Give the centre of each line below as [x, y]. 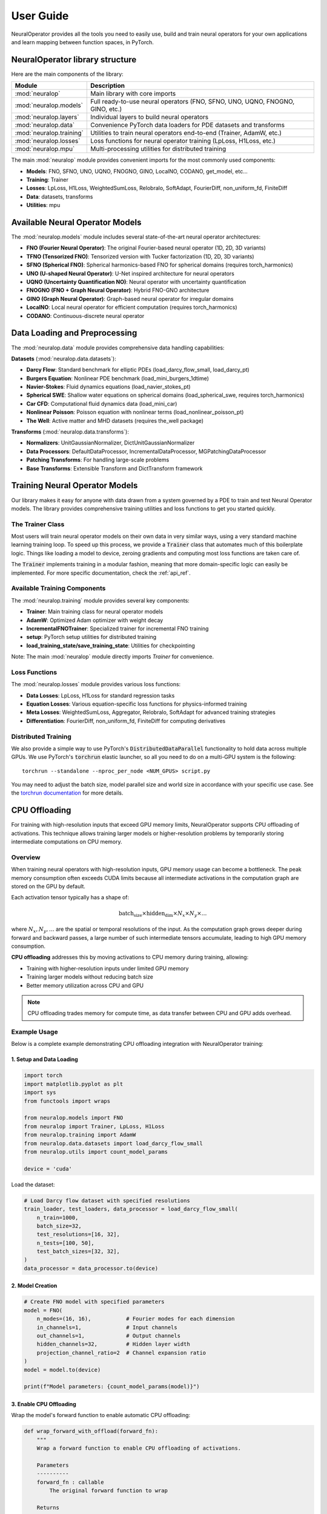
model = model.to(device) [62, 1370]
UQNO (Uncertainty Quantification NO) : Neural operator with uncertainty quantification [136, 282]
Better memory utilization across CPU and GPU [85, 985]
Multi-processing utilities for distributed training [158, 149]
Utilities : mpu [43, 205]
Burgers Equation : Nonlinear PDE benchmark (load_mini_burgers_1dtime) [117, 378]
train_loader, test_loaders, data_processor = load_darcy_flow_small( [131, 1209]
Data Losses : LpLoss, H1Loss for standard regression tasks [101, 695]
